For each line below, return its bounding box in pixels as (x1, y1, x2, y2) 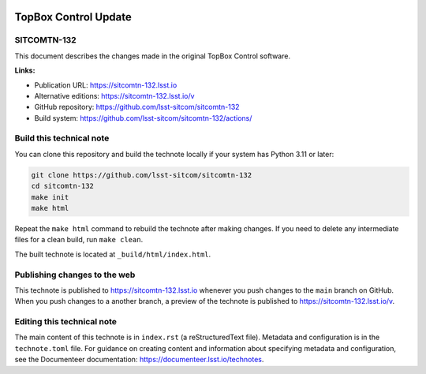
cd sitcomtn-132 (31, 181, 95, 191)
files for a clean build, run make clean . (14, 235, 144, 245)
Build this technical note (14, 133, 110, 144)
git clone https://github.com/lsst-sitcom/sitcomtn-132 (31, 170, 252, 179)
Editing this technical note (14, 316, 118, 327)
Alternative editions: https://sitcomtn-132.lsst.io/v (34, 91, 195, 100)
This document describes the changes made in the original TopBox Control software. (14, 51, 291, 61)
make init (31, 193, 69, 201)
